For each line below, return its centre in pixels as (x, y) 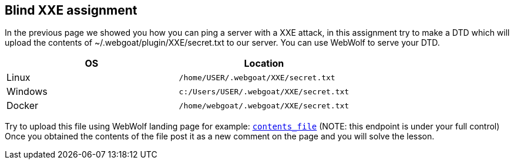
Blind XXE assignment (71, 10)
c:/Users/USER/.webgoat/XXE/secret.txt (264, 91)
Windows (27, 92)
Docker (23, 106)
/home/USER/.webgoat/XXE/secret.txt (257, 77)
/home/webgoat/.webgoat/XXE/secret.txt (264, 105)
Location (264, 64)
